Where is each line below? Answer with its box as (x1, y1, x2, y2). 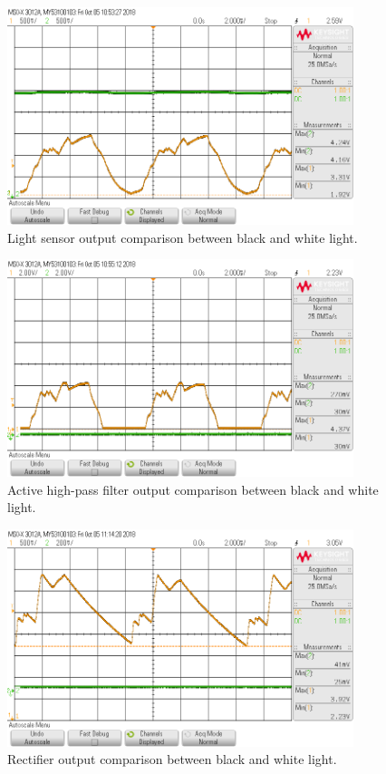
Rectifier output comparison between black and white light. (7, 750, 337, 769)
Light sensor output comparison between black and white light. (7, 227, 358, 247)
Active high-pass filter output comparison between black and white (7, 479, 379, 498)
